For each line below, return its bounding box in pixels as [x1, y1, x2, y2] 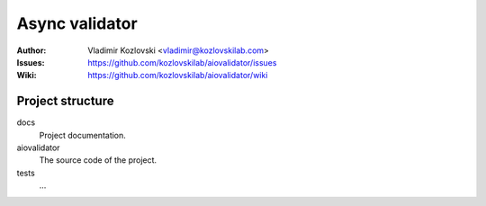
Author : [16, 45, 47, 56]
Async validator [16, 13, 139, 33]
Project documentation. [39, 130, 126, 140]
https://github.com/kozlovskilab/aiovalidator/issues [87, 57, 277, 67]
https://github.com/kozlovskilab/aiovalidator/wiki [87, 70, 268, 81]
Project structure [16, 94, 114, 109]
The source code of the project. [39, 155, 157, 166]
